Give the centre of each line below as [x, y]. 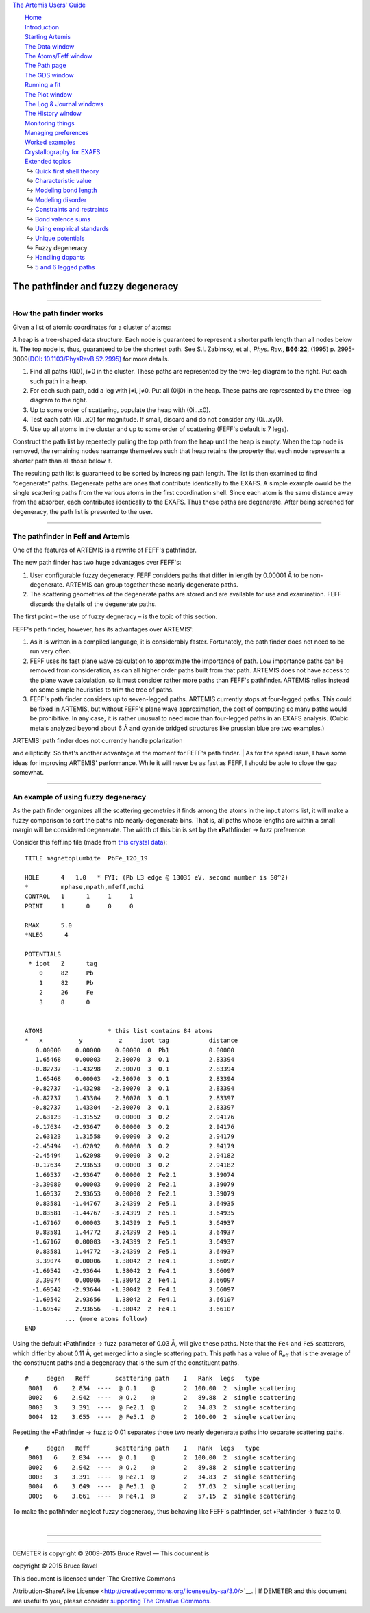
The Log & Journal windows [64, 104]
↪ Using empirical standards [68, 228]
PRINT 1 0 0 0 [79, 906]
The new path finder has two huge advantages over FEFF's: [97, 563]
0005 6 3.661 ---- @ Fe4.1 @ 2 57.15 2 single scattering [162, 1496]
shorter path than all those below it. [63, 461]
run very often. [51, 651]
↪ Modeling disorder [57, 199]
